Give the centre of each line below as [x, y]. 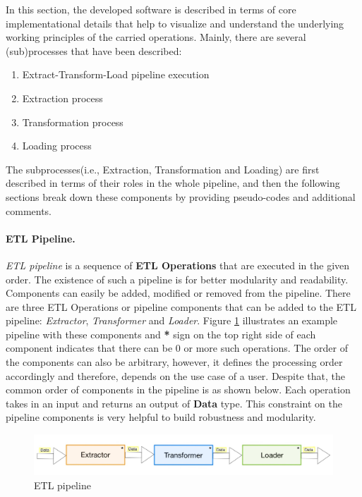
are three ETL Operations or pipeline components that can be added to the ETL [181, 306]
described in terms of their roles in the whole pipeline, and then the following [173, 183]
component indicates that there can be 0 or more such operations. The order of [177, 348]
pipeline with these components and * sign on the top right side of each [161, 334]
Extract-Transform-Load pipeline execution [116, 74]
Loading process [57, 146]
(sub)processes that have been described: [94, 50]
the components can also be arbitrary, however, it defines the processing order [174, 362]
